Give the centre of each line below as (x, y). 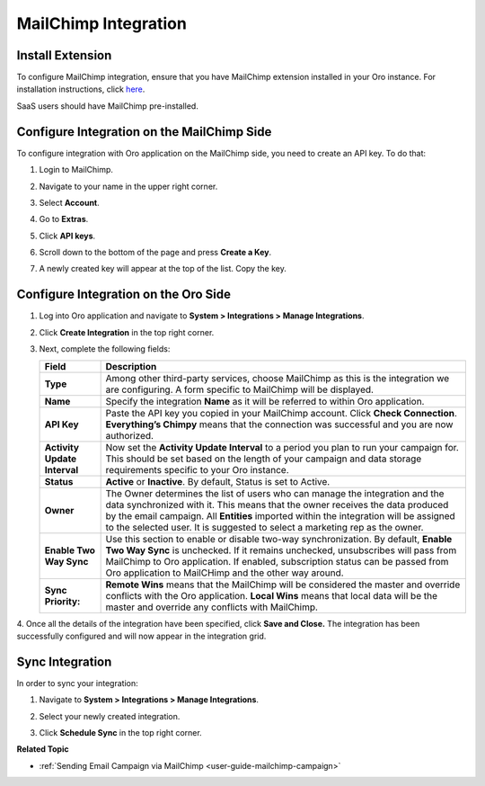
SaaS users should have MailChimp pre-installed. (108, 106)
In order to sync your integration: (77, 683)
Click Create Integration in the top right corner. (127, 332)
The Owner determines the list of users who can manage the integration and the (275, 493)
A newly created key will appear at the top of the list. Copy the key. (163, 269)
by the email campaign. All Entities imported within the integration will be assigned (280, 515)
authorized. (130, 435)
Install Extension (64, 55)
